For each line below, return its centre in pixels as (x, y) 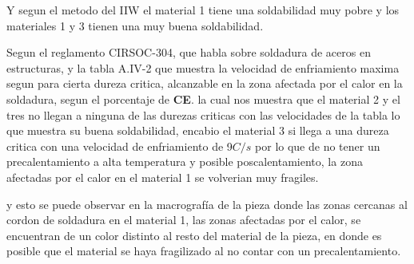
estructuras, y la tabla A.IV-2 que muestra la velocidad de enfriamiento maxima (203, 67)
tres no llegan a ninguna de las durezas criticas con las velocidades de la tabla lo (203, 114)
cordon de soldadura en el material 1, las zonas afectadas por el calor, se (184, 220)
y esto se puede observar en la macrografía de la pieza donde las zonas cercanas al (207, 204)
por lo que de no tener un (318, 146)
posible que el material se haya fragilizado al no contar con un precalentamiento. (204, 251)
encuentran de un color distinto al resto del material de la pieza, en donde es (194, 235)
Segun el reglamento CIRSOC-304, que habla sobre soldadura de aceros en (189, 52)
